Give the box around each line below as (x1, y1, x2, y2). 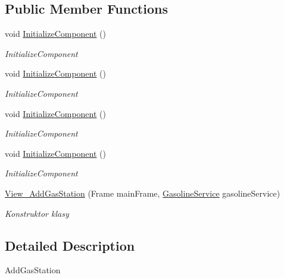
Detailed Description (5, 236, 135, 254)
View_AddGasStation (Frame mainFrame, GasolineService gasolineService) (5, 187, 280, 199)
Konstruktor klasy (5, 207, 69, 219)
